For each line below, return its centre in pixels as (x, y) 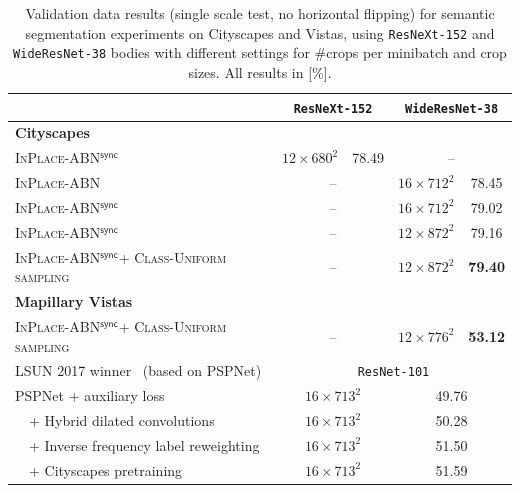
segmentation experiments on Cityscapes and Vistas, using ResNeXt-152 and (260, 32)
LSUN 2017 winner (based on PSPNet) (138, 370)
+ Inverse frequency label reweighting (144, 444)
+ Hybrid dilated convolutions (122, 420)
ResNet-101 (393, 372)
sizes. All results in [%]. (260, 71)
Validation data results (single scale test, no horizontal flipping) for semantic (260, 13)
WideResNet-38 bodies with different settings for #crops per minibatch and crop (260, 52)
